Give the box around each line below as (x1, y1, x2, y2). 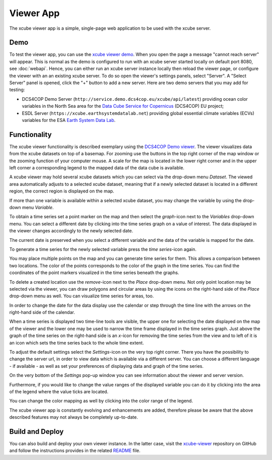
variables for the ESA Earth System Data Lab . (22, 117, 116, 123)
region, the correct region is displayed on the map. (9, 188, 114, 194)
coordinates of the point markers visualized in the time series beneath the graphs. (9, 270, 179, 276)
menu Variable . (22, 205, 54, 210)
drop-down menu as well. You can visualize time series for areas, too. (9, 293, 154, 299)
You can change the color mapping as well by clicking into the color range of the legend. (9, 398, 193, 404)
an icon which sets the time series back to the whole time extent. (9, 340, 144, 346)
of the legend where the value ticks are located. (9, 388, 108, 395)
